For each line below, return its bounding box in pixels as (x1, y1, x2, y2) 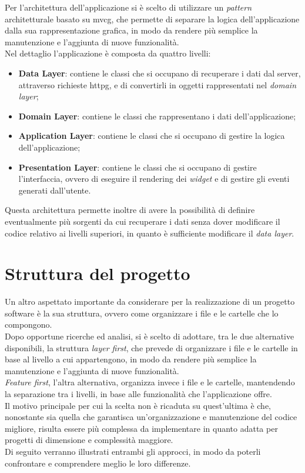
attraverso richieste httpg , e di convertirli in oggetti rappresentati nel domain (18, 78, 297, 91)
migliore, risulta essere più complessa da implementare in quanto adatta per (5, 422, 278, 434)
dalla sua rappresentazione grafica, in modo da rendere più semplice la (5, 24, 258, 36)
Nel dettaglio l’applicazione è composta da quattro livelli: (5, 47, 211, 59)
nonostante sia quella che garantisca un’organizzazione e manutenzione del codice (5, 411, 297, 423)
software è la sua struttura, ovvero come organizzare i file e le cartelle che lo (5, 307, 279, 319)
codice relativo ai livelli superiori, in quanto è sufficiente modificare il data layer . (5, 226, 294, 239)
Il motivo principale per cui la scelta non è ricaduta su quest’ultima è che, (5, 399, 271, 411)
